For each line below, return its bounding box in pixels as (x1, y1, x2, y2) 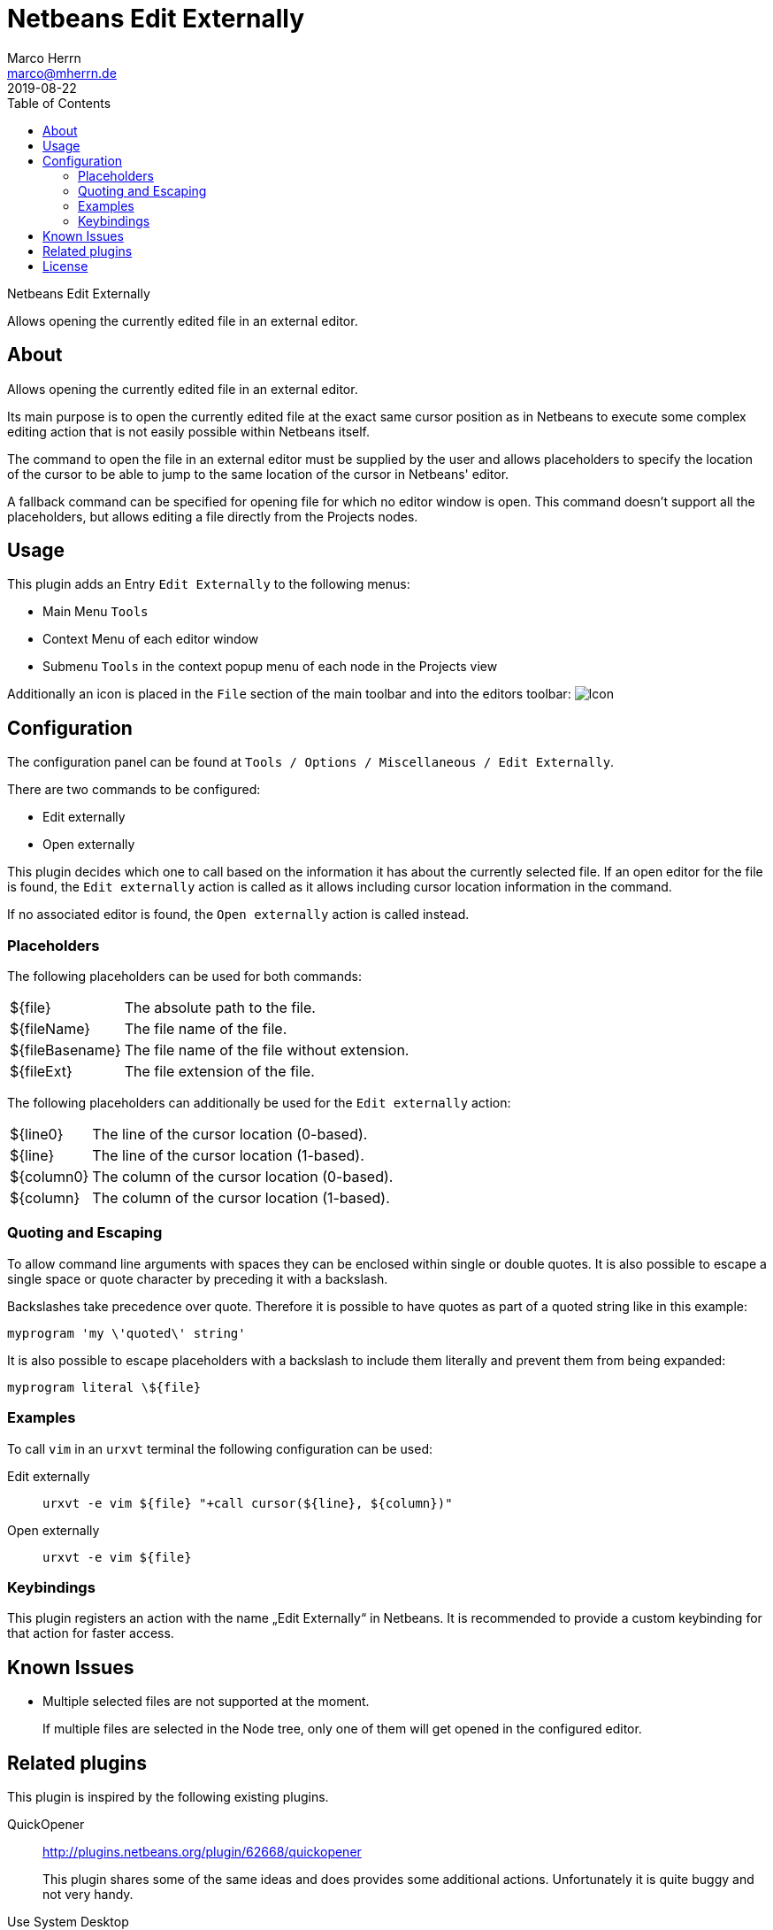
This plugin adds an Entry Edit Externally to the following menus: (7, 576, 410, 592)
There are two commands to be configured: (7, 782, 261, 798)
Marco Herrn (7, 50, 81, 66)
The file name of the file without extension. (124, 1041, 409, 1060)
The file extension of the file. (124, 1062, 315, 1081)
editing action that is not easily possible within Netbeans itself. (7, 423, 370, 439)
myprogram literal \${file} (7, 1379, 202, 1394)
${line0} (10, 1125, 64, 1144)
